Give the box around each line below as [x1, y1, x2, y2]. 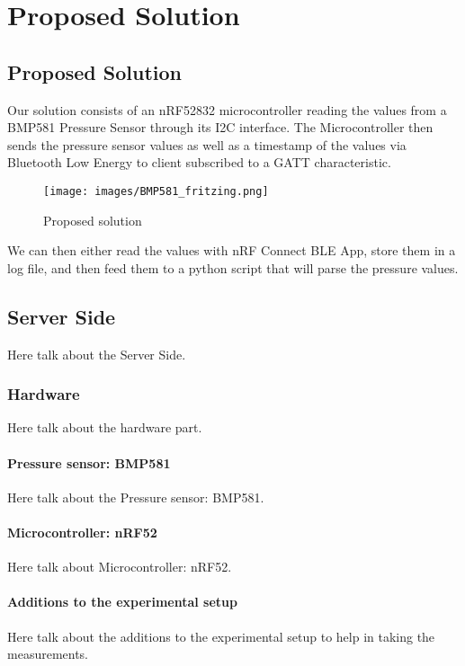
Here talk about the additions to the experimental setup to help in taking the [7, 626, 435, 645]
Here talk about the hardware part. [7, 418, 202, 437]
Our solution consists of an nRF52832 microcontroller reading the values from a [7, 100, 447, 119]
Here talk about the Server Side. [7, 344, 186, 363]
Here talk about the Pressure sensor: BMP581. [7, 487, 264, 506]
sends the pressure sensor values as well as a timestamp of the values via [7, 135, 407, 154]
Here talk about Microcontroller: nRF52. [7, 557, 232, 576]
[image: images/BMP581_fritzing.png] [43, 184, 269, 198]
